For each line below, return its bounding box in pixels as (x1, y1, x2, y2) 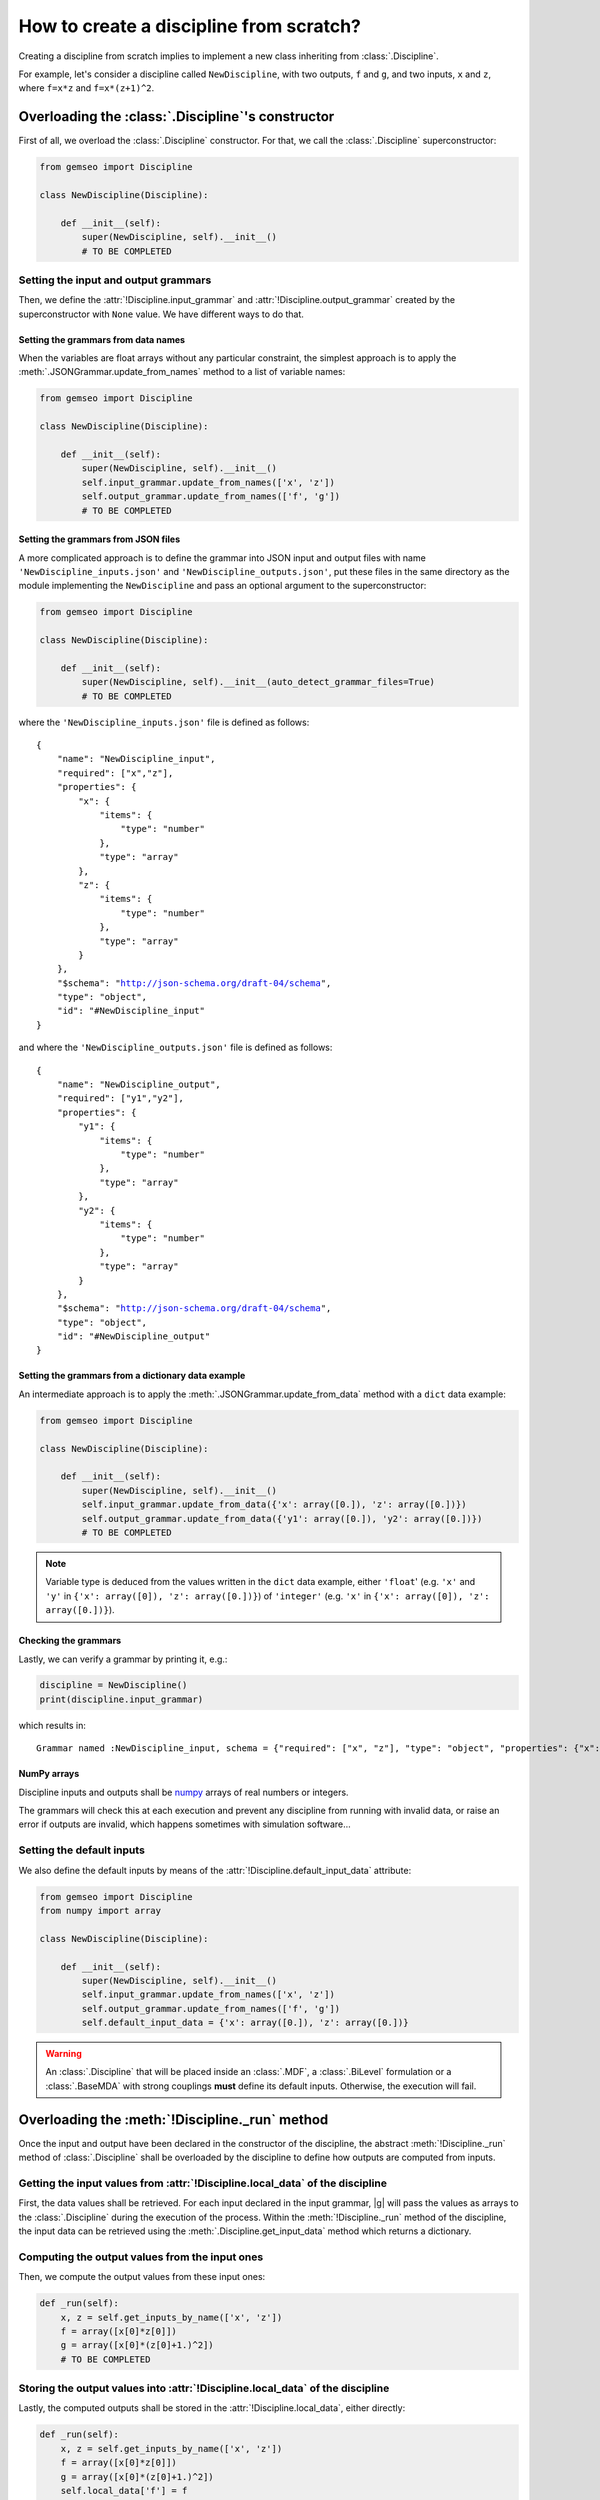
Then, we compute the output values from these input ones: (18, 2271, 266, 2283)
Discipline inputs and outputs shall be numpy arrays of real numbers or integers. (18, 1786, 349, 1798)
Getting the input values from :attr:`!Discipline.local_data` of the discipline (18, 2176, 387, 2190)
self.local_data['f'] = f (60, 2485, 188, 2497)
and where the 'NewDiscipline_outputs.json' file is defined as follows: (18, 1041, 333, 1054)
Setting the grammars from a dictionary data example (18, 1370, 246, 1382)
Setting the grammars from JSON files (18, 533, 181, 545)
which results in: (18, 1719, 87, 1731)
